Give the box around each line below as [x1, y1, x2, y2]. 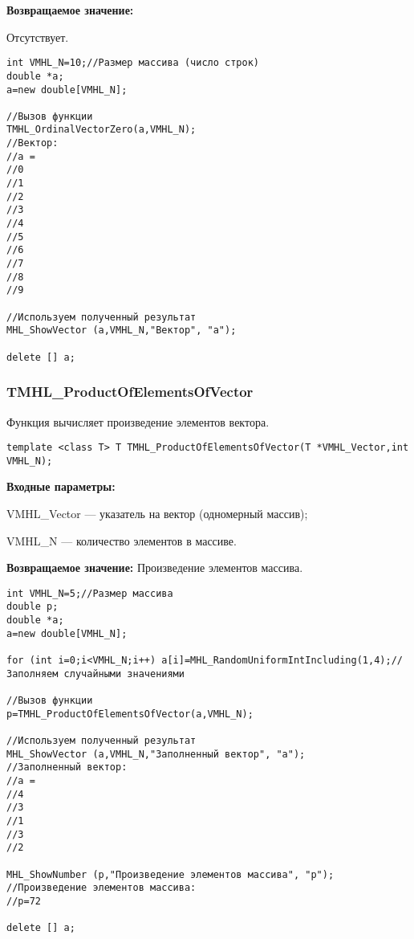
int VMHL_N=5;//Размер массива [6, 587, 173, 599]
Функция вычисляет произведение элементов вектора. [6, 413, 270, 430]
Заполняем [6, 668, 59, 680]
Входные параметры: [6, 478, 116, 495]
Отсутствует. [6, 28, 69, 45]
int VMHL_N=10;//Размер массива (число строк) [6, 57, 259, 69]
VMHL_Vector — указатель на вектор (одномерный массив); [6, 505, 308, 521]
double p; [6, 601, 59, 613]
